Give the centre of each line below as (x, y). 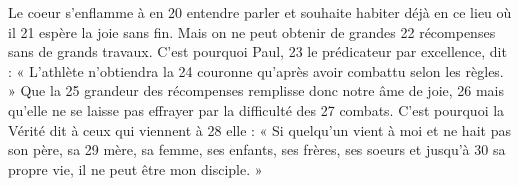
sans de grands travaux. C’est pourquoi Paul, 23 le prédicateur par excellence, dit (257, 51)
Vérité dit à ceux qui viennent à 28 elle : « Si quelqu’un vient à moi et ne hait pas (259, 129)
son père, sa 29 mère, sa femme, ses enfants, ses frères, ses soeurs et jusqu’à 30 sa (257, 149)
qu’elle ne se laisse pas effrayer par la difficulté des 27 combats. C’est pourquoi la (256, 109)
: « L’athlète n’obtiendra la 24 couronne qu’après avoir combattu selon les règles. (256, 70)
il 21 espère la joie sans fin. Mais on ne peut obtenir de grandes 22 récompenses (252, 31)
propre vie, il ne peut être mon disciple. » (135, 168)
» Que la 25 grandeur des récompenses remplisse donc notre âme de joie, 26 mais (256, 90)
